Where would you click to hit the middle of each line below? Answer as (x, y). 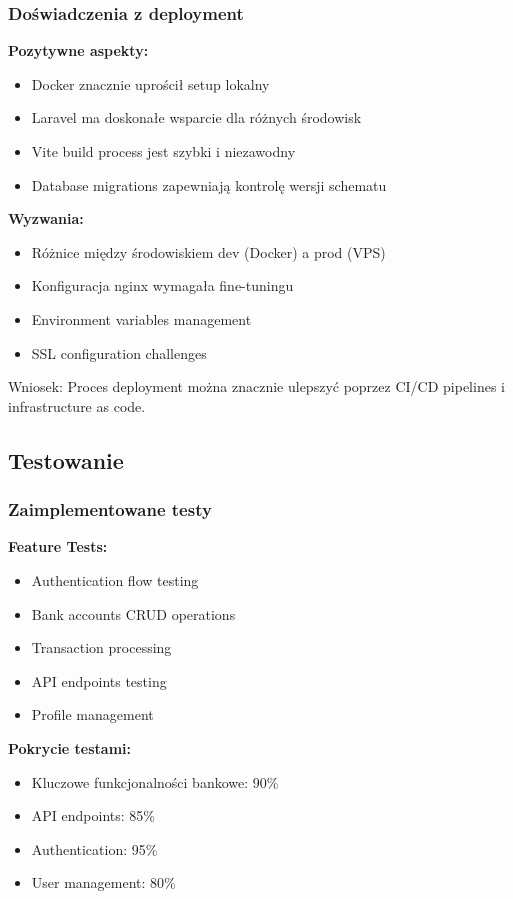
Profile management (92, 714)
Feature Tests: (58, 546)
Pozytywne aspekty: (78, 50)
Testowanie (66, 459)
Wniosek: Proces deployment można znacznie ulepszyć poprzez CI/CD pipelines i (256, 386)
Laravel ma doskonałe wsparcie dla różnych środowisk (196, 117)
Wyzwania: (46, 218)
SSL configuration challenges (119, 352)
